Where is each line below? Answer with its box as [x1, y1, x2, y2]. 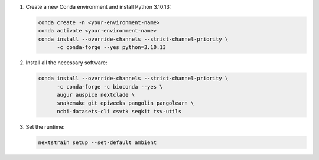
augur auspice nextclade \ [57, 92, 135, 98]
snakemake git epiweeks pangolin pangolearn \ [57, 100, 194, 106]
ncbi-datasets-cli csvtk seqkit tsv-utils [57, 108, 182, 115]
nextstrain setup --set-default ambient [38, 139, 157, 146]
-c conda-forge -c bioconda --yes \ [57, 83, 163, 90]
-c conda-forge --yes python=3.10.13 [57, 44, 167, 51]
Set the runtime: [25, 123, 65, 130]
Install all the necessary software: [25, 59, 108, 66]
